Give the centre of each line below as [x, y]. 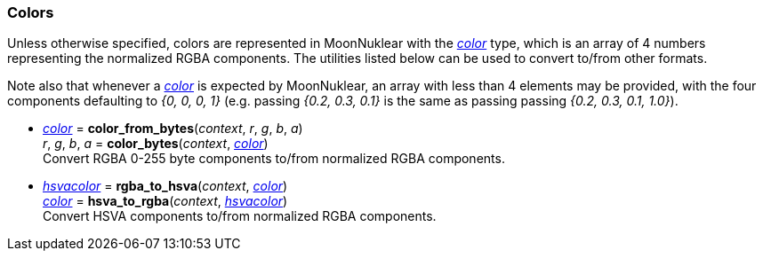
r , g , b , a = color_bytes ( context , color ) [156, 144]
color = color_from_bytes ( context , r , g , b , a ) [173, 129]
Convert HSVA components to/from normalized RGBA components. [240, 216]
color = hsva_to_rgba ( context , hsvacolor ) [165, 201]
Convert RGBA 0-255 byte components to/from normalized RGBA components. [274, 159]
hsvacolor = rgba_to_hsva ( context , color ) [165, 186]
